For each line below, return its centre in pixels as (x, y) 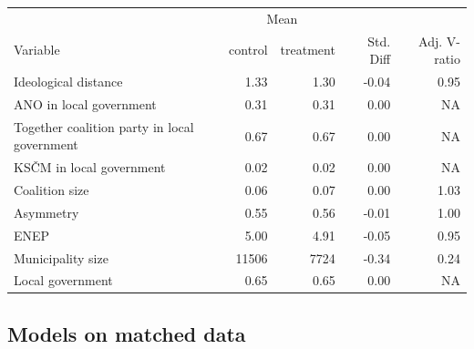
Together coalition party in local (104, 126)
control (248, 50)
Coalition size (52, 190)
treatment (308, 50)
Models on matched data (127, 333)
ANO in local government (85, 103)
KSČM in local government (90, 167)
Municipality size (61, 257)
